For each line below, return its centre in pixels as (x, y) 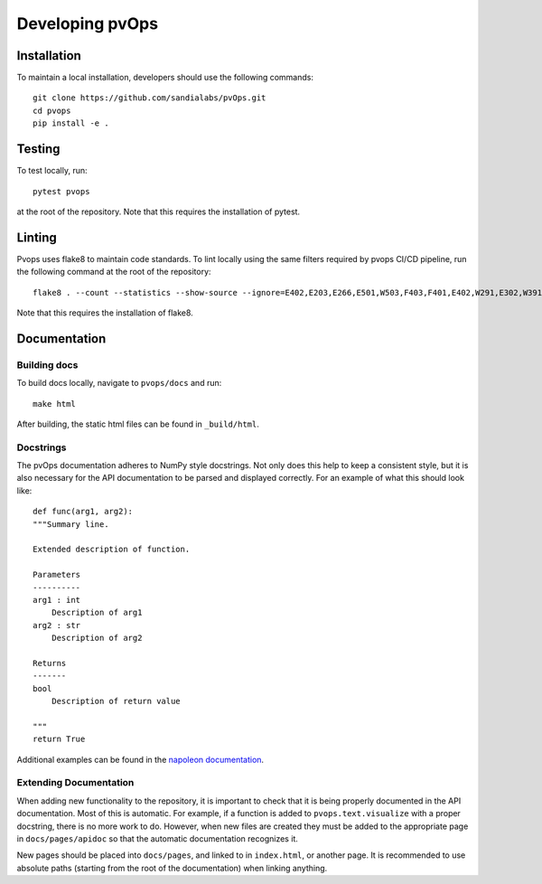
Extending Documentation (75, 783)
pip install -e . (71, 123)
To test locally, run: (52, 171)
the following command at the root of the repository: (114, 272)
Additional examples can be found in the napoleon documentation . (140, 759)
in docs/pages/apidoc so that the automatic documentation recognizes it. (157, 838)
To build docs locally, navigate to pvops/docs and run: (119, 383)
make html (54, 404)
